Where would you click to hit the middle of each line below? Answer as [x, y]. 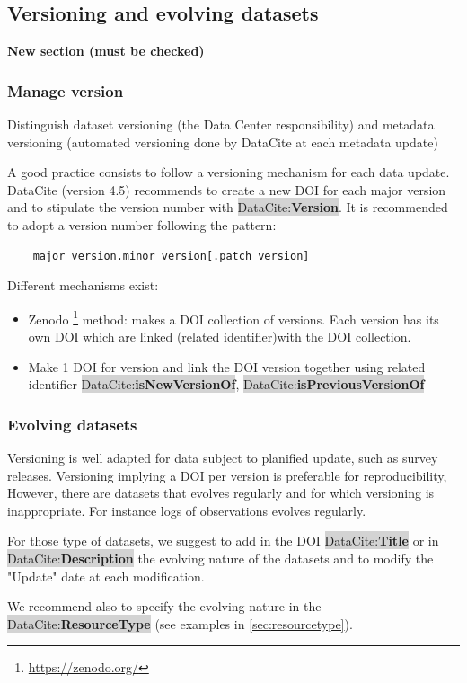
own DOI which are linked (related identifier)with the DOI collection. [220, 337]
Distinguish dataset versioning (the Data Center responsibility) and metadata [221, 124]
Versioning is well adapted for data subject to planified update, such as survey [223, 458]
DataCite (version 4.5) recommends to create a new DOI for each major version [227, 189]
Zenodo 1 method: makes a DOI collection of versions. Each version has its [233, 317]
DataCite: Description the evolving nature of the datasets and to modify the [220, 558]
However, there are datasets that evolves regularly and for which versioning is [221, 493]
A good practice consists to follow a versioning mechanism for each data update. [229, 172]
